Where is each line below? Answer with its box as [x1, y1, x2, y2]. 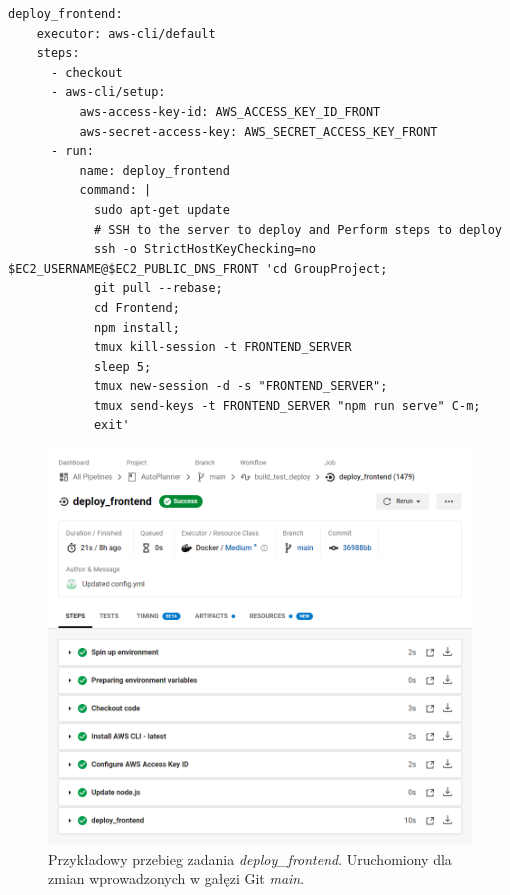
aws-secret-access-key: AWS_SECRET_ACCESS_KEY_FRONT [79, 124, 438, 139]
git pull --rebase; [93, 281, 223, 296]
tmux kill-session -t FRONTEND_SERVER [93, 340, 352, 355]
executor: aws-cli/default [36, 26, 216, 41]
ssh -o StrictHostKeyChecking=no [93, 242, 316, 257]
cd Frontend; [93, 300, 180, 315]
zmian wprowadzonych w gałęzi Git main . [48, 868, 305, 889]
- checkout [50, 65, 123, 80]
